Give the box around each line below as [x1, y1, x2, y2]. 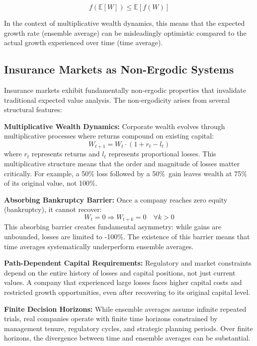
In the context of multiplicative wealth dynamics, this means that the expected [4, 18, 245, 28]
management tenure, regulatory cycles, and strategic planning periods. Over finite [4, 323, 253, 333]
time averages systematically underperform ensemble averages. [4, 241, 194, 251]
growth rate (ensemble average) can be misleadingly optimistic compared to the [4, 27, 247, 38]
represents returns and [31, 148, 100, 159]
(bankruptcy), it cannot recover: [4, 204, 102, 214]
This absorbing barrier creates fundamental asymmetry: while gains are [4, 221, 221, 232]
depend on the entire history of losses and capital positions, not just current [4, 267, 236, 277]
